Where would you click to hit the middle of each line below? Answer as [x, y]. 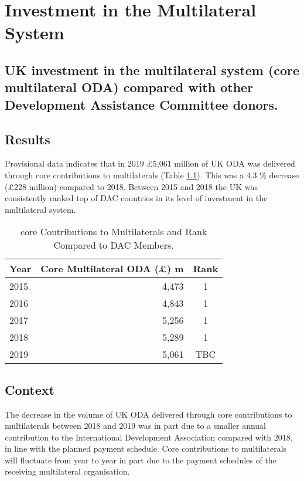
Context [30, 389]
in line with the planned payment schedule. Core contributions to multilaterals [146, 448]
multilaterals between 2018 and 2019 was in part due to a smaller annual [135, 426]
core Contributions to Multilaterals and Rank [114, 232]
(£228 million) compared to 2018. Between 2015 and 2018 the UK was [131, 186]
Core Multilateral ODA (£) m [112, 269]
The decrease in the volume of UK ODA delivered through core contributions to [148, 414]
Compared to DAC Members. [114, 245]
